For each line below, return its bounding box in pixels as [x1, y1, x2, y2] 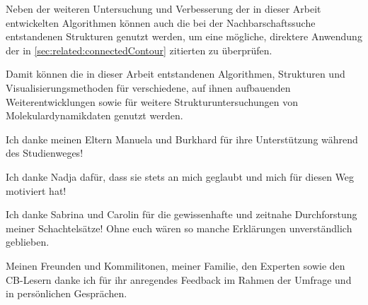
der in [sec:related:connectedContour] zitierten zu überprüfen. [6, 42, 272, 57]
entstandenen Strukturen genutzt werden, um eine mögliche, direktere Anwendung [6, 29, 362, 44]
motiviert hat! [6, 183, 67, 198]
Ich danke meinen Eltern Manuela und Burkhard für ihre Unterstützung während [6, 131, 358, 146]
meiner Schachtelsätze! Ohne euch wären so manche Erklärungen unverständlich [6, 220, 352, 235]
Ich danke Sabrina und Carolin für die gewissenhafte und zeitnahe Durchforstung [6, 207, 357, 222]
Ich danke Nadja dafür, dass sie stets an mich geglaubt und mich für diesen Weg [6, 169, 355, 184]
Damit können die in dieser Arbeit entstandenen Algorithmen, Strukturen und [6, 66, 345, 81]
